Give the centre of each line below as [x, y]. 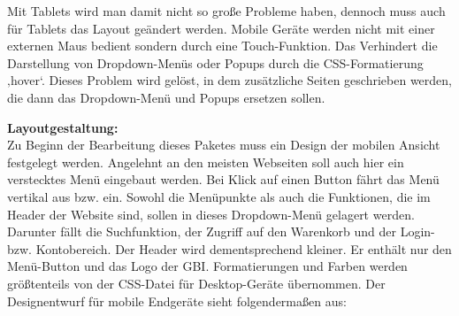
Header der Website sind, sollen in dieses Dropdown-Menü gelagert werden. [211, 214]
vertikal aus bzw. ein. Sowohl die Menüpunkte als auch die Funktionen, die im [219, 196]
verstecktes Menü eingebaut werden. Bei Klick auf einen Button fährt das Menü [223, 179]
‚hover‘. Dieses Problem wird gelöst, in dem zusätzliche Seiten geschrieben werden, [229, 80]
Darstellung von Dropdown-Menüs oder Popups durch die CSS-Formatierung [215, 62]
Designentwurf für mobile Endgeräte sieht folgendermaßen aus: [177, 301]
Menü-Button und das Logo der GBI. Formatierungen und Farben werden [207, 266]
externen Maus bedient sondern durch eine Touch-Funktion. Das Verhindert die [222, 46]
